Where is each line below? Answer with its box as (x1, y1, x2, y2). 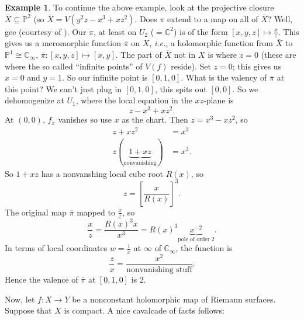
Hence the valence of (5, 273, 78, 286)
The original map (5, 206, 67, 218)
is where (208, 48, 237, 61)
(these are (261, 48, 296, 61)
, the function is (175, 242, 233, 254)
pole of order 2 (178, 236, 215, 242)
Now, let (5, 293, 35, 305)
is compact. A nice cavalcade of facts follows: (64, 304, 224, 316)
